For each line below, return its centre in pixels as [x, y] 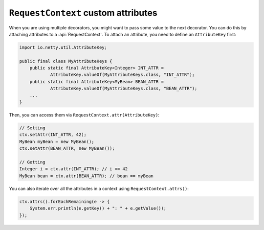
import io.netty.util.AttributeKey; [63, 47]
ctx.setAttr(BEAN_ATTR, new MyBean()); [67, 149]
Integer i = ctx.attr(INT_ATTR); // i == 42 [74, 169]
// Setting [32, 128]
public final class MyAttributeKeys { [66, 61]
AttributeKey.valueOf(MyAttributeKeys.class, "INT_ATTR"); [122, 75]
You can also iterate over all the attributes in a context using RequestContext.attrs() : [99, 188]
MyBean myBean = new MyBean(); [57, 141]
